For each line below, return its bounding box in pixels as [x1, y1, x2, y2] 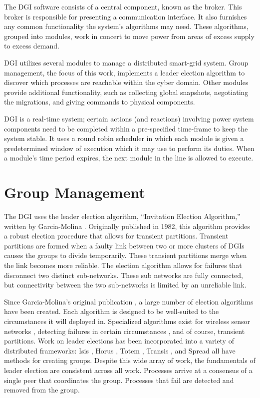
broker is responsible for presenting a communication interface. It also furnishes [4, 11, 247, 21]
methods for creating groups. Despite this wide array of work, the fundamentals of [4, 355, 256, 365]
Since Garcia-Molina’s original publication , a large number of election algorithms [4, 296, 254, 306]
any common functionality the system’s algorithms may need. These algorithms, [4, 21, 249, 31]
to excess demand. [4, 40, 59, 51]
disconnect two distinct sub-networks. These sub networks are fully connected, [4, 269, 243, 280]
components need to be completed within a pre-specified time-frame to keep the [4, 123, 248, 133]
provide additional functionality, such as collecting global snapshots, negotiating [4, 86, 249, 97]
